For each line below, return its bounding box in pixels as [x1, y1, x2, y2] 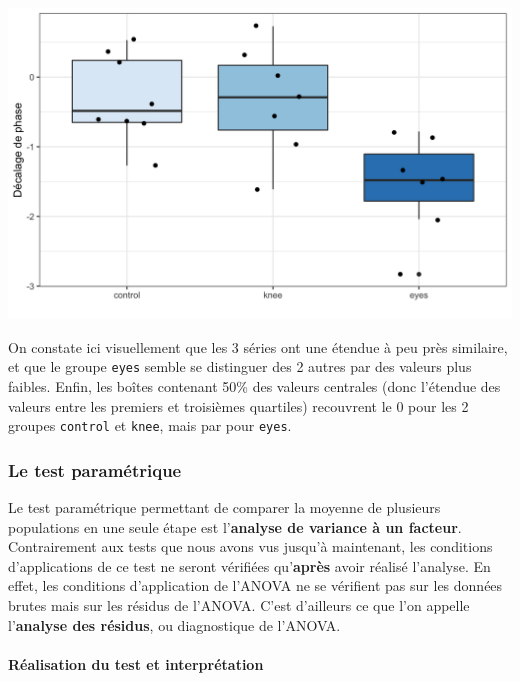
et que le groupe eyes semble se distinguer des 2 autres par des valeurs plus [8, 356, 472, 377]
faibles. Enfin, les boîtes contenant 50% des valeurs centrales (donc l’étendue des [8, 375, 501, 396]
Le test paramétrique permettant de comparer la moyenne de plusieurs [8, 496, 441, 517]
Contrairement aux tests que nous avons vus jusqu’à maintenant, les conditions [8, 536, 493, 557]
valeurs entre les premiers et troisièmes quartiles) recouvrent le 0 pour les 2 [8, 395, 469, 416]
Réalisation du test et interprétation [8, 653, 264, 674]
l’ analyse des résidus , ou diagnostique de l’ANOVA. [8, 614, 341, 635]
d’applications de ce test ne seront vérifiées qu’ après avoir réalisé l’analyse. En [8, 555, 491, 576]
